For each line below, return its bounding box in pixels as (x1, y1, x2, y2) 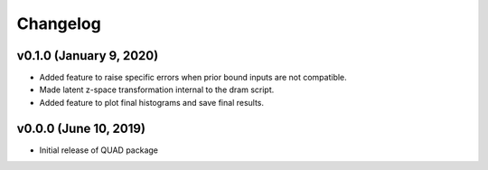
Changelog (16, 14, 101, 33)
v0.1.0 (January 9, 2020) (16, 48, 159, 63)
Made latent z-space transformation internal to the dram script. (39, 84, 275, 95)
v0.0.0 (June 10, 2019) (16, 120, 146, 136)
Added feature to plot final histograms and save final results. (39, 97, 265, 108)
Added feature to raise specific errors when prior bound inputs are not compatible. (39, 72, 347, 83)
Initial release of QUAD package (39, 145, 158, 156)
